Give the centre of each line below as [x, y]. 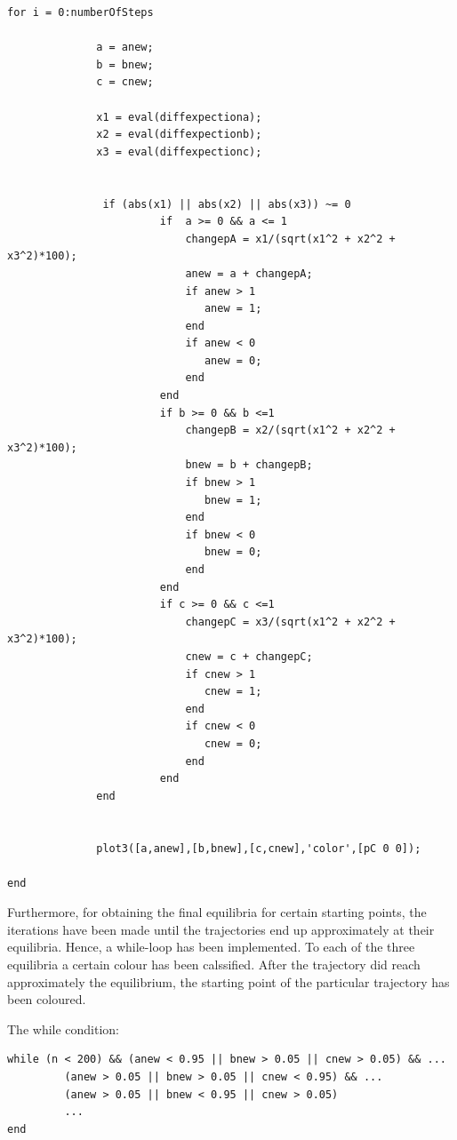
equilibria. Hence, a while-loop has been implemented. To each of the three [211, 947]
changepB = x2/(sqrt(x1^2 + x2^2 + [290, 430]
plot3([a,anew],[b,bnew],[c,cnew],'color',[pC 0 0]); [259, 848]
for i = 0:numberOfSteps [80, 12]
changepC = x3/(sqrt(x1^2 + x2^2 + [290, 622]
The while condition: [64, 1028]
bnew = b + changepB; [249, 465]
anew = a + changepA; [249, 273]
